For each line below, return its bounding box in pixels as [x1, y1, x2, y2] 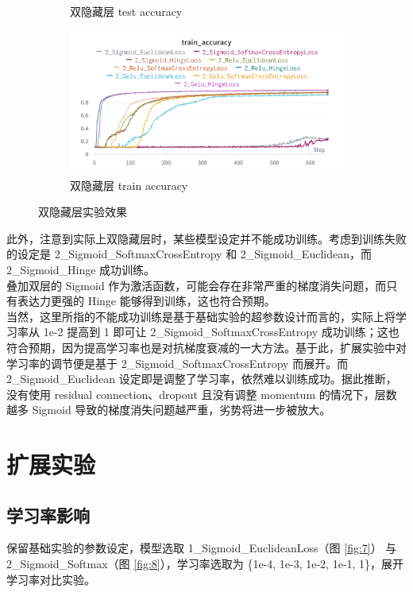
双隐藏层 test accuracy [70, 3, 183, 19]
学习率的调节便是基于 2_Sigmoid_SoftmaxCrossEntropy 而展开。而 [6, 354, 349, 371]
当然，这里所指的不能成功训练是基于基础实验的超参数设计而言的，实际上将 [6, 308, 396, 324]
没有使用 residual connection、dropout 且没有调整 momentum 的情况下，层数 [6, 385, 397, 402]
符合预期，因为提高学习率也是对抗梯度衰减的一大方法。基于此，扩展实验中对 [6, 339, 407, 355]
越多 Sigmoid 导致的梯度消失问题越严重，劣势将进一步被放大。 [6, 401, 331, 418]
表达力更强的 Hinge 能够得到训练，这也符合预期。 [17, 292, 276, 309]
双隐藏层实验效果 [38, 203, 127, 220]
